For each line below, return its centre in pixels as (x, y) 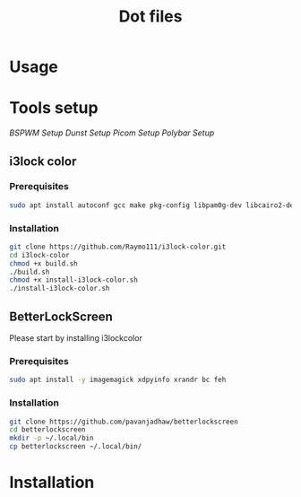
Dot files (150, 17)
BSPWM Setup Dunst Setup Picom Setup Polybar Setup (112, 133)
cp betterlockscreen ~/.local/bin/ (76, 447)
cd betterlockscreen (48, 430)
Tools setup (54, 108)
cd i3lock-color (39, 255)
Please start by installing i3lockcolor (76, 338)
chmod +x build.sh (43, 263)
